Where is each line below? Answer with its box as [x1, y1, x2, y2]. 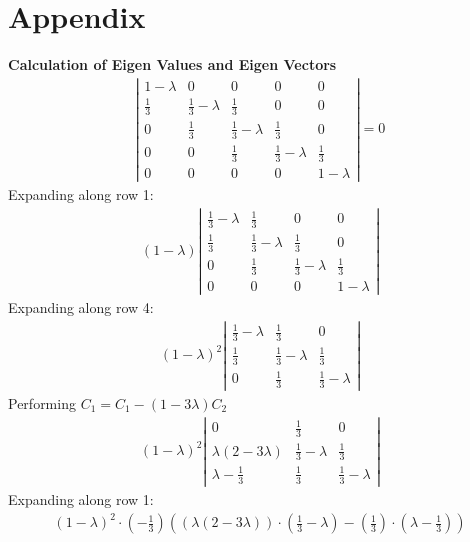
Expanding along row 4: [8, 297, 154, 318]
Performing [8, 392, 76, 413]
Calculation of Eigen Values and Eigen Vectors [8, 54, 337, 75]
